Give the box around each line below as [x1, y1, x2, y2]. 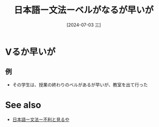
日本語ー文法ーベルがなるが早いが [13, 4, 154, 16]
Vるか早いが [5, 46, 56, 58]
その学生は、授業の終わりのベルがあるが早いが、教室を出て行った [12, 81, 148, 87]
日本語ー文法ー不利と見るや [12, 116, 70, 122]
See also [5, 99, 41, 111]
